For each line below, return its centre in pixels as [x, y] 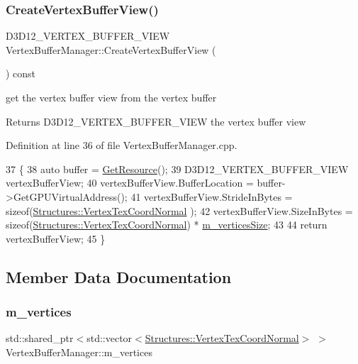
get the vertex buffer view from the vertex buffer [111, 97]
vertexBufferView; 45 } [56, 238]
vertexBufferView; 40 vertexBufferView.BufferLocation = [130, 183]
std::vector [110, 338]
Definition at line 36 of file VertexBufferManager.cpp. [122, 145]
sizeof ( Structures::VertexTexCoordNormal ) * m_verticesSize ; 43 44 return [167, 225]
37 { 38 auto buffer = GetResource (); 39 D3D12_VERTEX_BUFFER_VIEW [177, 169]
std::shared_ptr [40, 338]
